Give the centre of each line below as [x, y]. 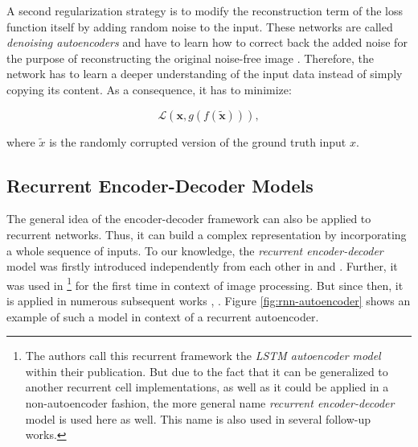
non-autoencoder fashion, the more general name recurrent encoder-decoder [210, 402]
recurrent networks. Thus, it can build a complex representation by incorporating [207, 234]
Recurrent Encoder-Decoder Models [160, 185]
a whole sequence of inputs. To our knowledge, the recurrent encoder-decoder [195, 250]
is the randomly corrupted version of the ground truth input [198, 141]
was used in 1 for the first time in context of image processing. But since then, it [205, 284]
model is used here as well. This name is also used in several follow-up [198, 418]
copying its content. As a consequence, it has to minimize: [149, 89]
